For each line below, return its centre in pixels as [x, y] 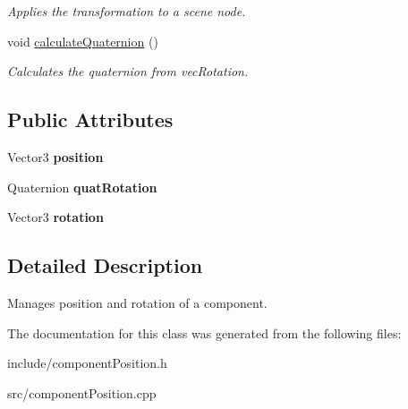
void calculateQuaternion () [83, 41]
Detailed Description [105, 265]
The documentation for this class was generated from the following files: [204, 332]
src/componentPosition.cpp [82, 392]
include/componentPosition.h [87, 363]
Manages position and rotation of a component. [137, 302]
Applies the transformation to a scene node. [127, 11]
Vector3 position [55, 156]
